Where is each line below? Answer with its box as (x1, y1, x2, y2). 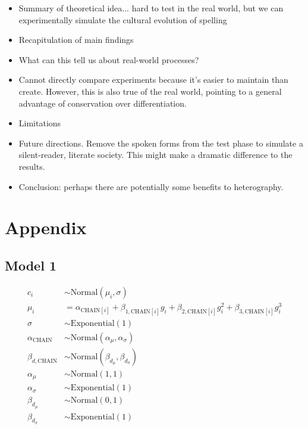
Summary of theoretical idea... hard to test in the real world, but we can (18, 2, 284, 14)
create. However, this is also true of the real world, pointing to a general (18, 85, 282, 97)
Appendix (5, 215, 87, 240)
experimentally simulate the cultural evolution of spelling (18, 13, 227, 26)
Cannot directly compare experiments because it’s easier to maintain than (18, 73, 288, 86)
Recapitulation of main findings (18, 33, 134, 46)
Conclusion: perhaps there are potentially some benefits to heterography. (18, 180, 284, 192)
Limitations (18, 117, 61, 129)
